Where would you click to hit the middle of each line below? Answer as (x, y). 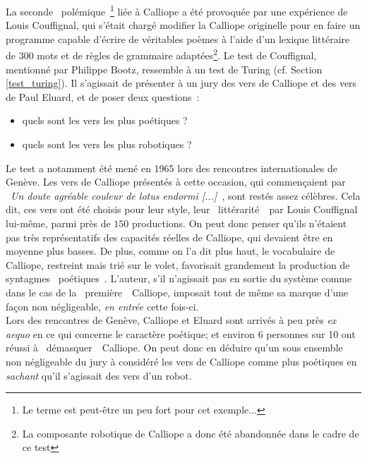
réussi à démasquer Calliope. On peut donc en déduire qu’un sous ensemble (174, 348)
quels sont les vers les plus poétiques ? (105, 120)
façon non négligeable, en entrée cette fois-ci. (102, 306)
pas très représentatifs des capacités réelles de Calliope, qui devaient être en (169, 237)
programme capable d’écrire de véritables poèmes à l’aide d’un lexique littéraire (178, 38)
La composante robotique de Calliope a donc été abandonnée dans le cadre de (191, 433)
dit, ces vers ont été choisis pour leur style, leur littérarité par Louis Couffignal (182, 209)
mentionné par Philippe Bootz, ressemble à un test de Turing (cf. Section (164, 69)
